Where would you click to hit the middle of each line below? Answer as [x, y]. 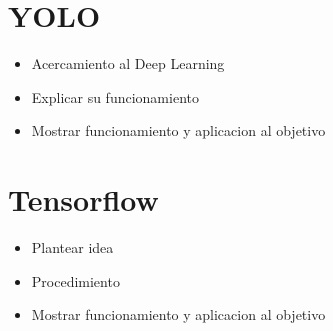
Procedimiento [75, 280]
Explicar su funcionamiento [115, 96]
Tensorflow [83, 199]
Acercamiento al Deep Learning [128, 63]
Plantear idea [72, 247]
